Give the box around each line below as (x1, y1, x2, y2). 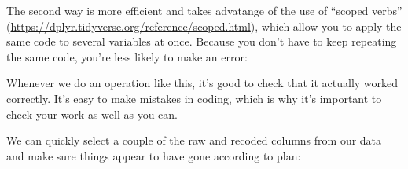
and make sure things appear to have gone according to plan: (6, 147, 301, 163)
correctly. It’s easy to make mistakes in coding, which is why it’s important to (6, 90, 382, 106)
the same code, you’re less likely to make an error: (6, 48, 248, 64)
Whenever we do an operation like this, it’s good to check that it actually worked (6, 75, 399, 91)
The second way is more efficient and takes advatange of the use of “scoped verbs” (6, 2, 402, 18)
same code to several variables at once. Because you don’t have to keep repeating (6, 33, 397, 50)
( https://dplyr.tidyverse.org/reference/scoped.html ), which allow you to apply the (6, 17, 402, 34)
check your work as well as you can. (6, 105, 178, 122)
